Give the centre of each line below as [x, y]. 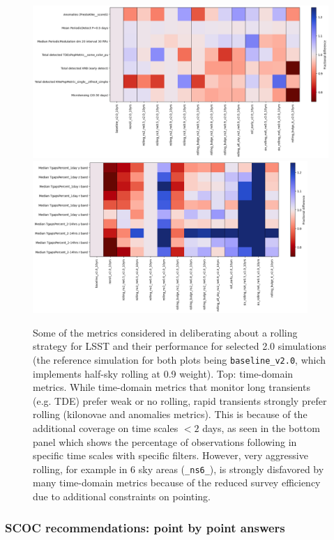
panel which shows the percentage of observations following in [165, 441]
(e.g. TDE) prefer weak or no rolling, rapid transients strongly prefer [180, 400]
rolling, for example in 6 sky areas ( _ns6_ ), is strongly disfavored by [179, 469]
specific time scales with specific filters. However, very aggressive [170, 455]
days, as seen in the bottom [261, 427]
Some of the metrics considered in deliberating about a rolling [165, 332]
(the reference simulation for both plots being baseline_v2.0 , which [180, 359]
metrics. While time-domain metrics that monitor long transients [172, 387]
